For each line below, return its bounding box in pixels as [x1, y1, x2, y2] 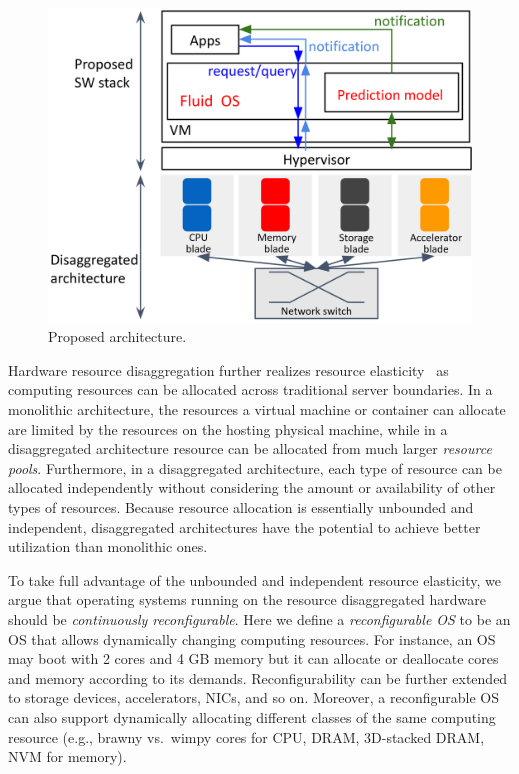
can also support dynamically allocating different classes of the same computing [8, 706, 496, 727]
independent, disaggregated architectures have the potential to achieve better [8, 516, 481, 537]
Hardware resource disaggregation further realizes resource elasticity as [8, 359, 449, 380]
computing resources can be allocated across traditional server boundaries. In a [8, 379, 493, 400]
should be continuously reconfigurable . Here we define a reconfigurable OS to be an [8, 609, 511, 629]
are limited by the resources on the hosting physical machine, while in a [8, 418, 448, 439]
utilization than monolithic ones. [8, 536, 208, 557]
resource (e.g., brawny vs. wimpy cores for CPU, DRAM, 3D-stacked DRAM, [8, 726, 485, 747]
